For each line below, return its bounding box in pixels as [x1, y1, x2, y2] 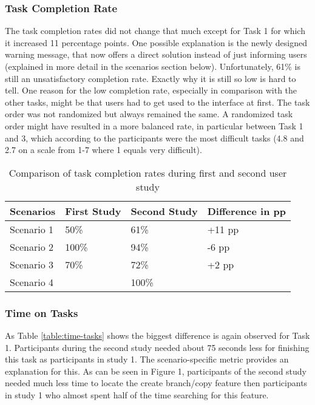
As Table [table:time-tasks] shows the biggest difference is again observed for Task [5, 328, 310, 341]
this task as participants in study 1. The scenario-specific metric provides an [5, 353, 289, 366]
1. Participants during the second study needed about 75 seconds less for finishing [5, 341, 310, 353]
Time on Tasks [5, 305, 78, 320]
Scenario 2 [10, 239, 54, 254]
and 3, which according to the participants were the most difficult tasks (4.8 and [5, 131, 304, 144]
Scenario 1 [10, 222, 54, 236]
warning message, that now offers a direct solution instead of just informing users [5, 48, 307, 61]
